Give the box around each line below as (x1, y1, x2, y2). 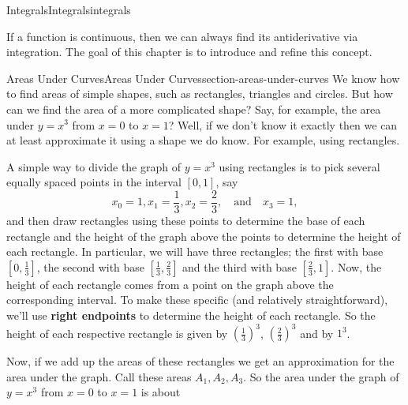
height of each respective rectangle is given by (6, 324, 228, 341)
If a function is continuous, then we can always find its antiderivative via (6, 28, 358, 44)
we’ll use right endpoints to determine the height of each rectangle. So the (6, 306, 376, 323)
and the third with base (182, 258, 297, 275)
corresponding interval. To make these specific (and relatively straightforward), (6, 291, 388, 308)
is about (140, 384, 181, 400)
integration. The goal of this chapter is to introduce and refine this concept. (6, 43, 372, 60)
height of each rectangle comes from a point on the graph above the (6, 276, 334, 292)
